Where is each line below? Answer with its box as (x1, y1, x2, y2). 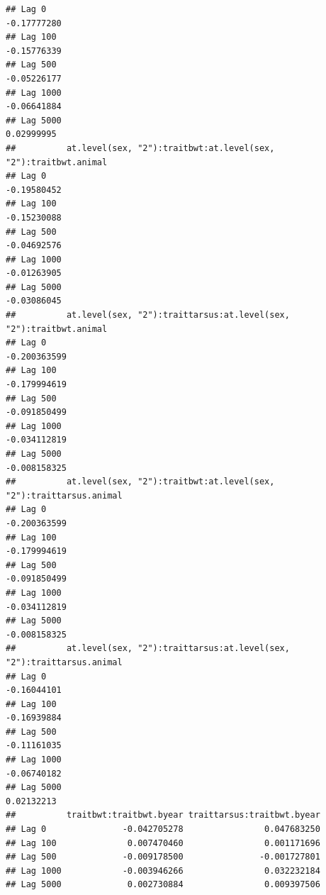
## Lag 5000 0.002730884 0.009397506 (6, 879, 320, 890)
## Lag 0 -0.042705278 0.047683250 (6, 824, 320, 835)
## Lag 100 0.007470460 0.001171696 (6, 838, 320, 848)
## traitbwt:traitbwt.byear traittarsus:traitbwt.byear (6, 810, 320, 821)
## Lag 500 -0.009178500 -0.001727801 (6, 852, 320, 862)
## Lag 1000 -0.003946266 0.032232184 (6, 865, 320, 876)
